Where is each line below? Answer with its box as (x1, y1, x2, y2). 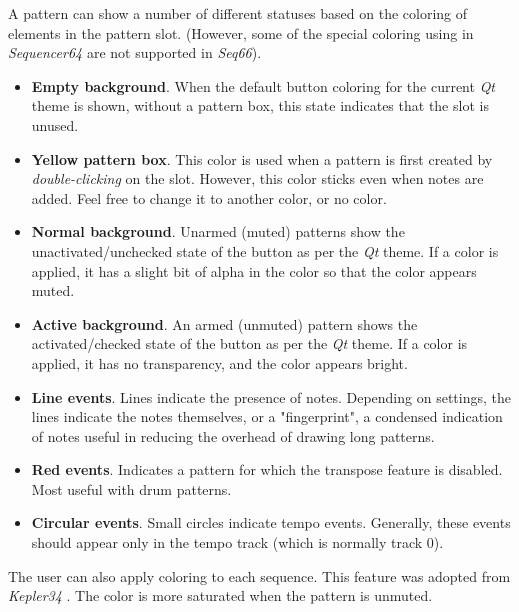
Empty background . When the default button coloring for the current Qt (31, 75, 496, 96)
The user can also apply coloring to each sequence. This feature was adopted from (8, 565, 511, 586)
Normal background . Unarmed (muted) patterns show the (31, 221, 405, 242)
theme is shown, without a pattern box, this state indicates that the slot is (31, 95, 489, 116)
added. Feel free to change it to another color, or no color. (31, 187, 387, 208)
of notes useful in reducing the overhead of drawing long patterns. (31, 425, 435, 446)
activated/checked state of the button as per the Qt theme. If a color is (31, 333, 468, 354)
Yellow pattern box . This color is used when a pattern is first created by (31, 148, 493, 169)
